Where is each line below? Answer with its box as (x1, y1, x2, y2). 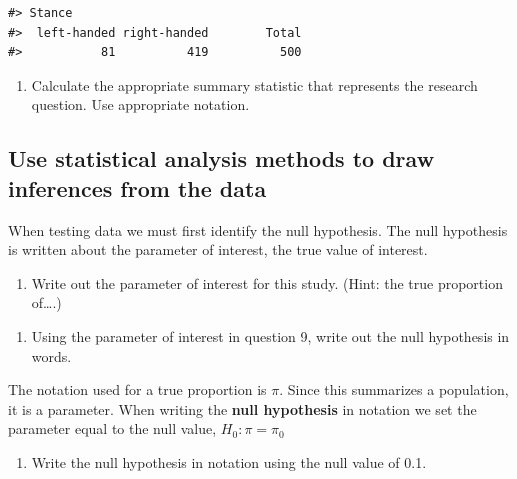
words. (31, 345, 72, 366)
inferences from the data (8, 172, 267, 203)
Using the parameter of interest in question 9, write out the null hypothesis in (31, 325, 510, 346)
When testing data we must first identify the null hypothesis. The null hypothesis (8, 219, 508, 240)
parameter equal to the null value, (8, 418, 217, 439)
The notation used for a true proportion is (8, 379, 267, 400)
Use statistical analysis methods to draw (8, 143, 435, 174)
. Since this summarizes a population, (279, 379, 509, 400)
